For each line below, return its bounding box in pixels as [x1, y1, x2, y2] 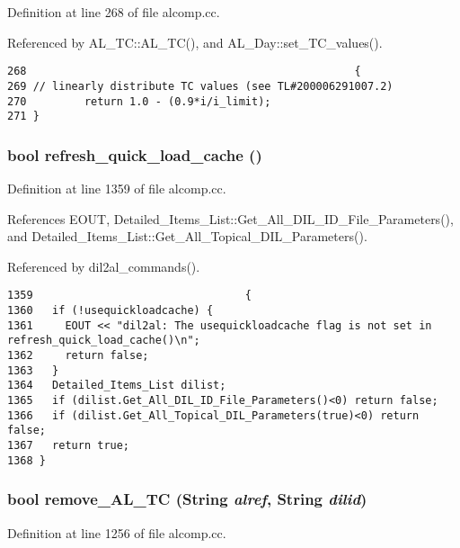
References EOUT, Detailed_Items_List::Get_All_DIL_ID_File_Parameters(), [7, 209, 454, 228]
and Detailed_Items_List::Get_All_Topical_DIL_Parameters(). [7, 227, 367, 246]
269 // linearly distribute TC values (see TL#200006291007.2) [7, 79, 394, 93]
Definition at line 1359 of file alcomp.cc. [7, 179, 226, 198]
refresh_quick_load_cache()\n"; [7, 334, 200, 347]
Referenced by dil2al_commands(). [7, 256, 200, 275]
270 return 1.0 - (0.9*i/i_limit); [7, 94, 271, 108]
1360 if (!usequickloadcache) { [7, 304, 214, 318]
